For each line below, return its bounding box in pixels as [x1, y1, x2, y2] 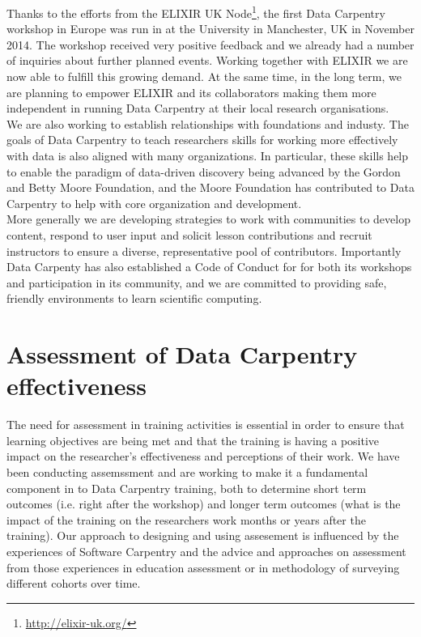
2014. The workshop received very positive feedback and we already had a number [6, 36, 415, 53]
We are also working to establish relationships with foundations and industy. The [6, 115, 409, 132]
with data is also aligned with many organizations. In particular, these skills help [6, 147, 409, 163]
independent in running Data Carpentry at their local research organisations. [6, 100, 389, 117]
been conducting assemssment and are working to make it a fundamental [6, 464, 368, 481]
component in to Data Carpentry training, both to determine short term [6, 479, 367, 496]
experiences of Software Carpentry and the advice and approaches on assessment [6, 543, 406, 559]
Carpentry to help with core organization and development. [6, 194, 302, 211]
